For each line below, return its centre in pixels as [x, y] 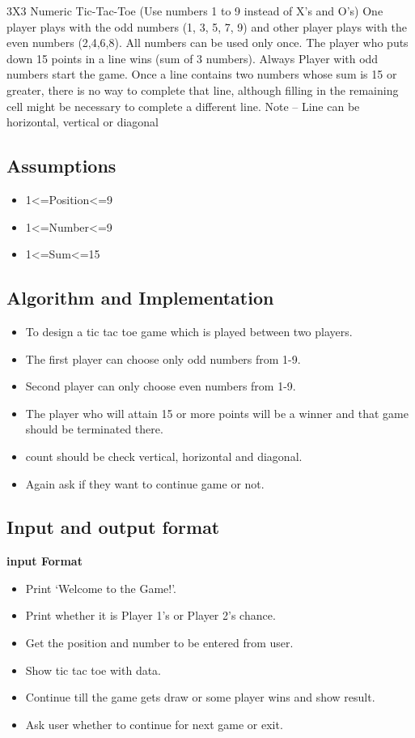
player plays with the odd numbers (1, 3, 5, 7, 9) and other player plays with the [207, 26]
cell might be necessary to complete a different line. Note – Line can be [183, 106]
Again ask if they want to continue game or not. [145, 483]
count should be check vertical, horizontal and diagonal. [164, 456]
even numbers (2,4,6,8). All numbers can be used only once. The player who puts [207, 43]
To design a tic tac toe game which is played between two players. [189, 331]
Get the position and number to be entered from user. [159, 643]
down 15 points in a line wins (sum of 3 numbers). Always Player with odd [193, 58]
